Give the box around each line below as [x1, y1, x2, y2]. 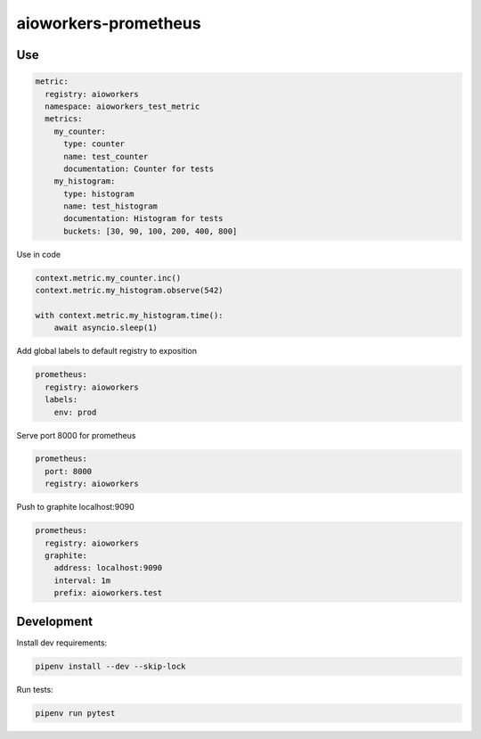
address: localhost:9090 [53, 562, 163, 573]
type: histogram [63, 188, 135, 199]
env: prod [53, 406, 97, 417]
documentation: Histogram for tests [63, 214, 224, 224]
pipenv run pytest [35, 708, 116, 718]
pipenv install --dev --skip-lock [35, 661, 186, 671]
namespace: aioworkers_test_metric [45, 101, 200, 111]
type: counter [63, 139, 125, 149]
